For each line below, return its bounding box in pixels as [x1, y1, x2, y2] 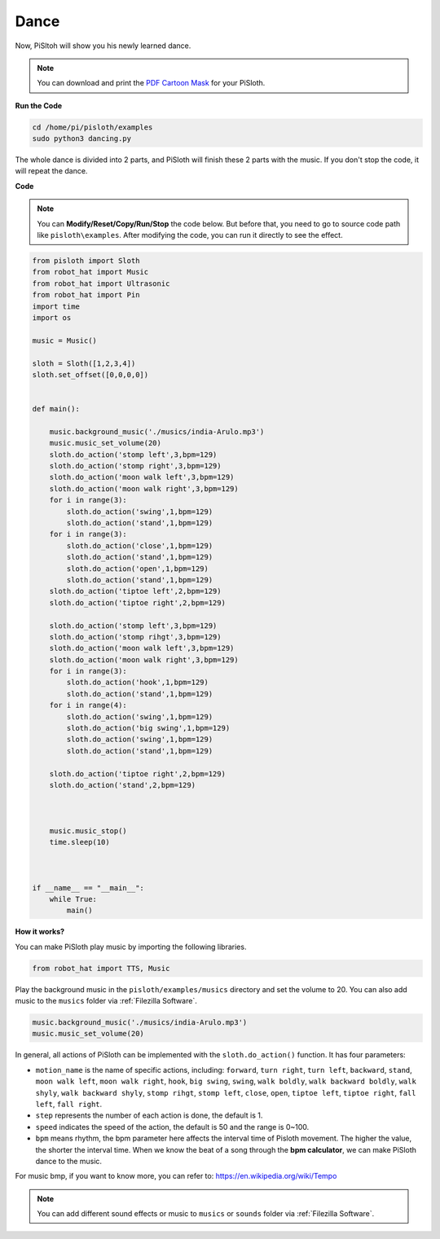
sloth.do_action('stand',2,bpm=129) [49, 780, 196, 789]
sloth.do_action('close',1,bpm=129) [66, 541, 213, 550]
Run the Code [15, 100, 63, 110]
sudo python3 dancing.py [32, 134, 132, 143]
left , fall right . [35, 1099, 103, 1109]
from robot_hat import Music [32, 267, 149, 277]
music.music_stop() [49, 826, 128, 835]
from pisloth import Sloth [32, 257, 140, 266]
